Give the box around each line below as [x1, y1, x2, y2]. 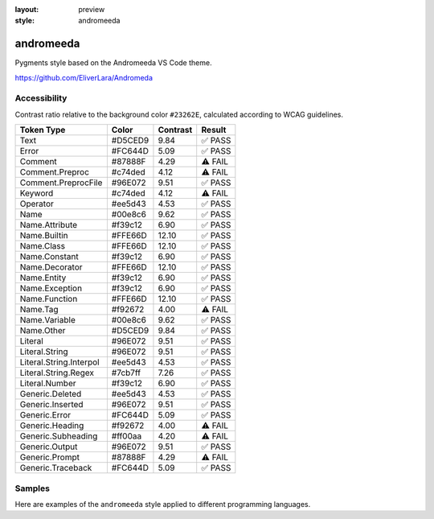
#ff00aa [111, 430, 142, 442]
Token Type [19, 125, 66, 136]
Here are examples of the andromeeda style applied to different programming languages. [14, 499, 311, 509]
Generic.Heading [19, 420, 84, 431]
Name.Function [19, 294, 78, 305]
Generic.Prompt [19, 451, 80, 463]
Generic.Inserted [19, 399, 84, 410]
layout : [14, 5, 39, 14]
